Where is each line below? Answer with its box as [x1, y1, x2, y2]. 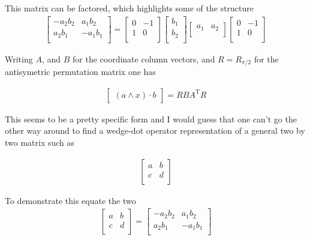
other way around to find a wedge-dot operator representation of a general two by [5, 124, 305, 137]
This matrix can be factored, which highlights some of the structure [5, 2, 254, 14]
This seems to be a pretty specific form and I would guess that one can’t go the [5, 112, 297, 125]
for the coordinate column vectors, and [73, 52, 215, 65]
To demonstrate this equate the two [5, 194, 136, 206]
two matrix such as [5, 136, 75, 148]
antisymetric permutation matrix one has [5, 65, 156, 78]
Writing [5, 52, 33, 65]
